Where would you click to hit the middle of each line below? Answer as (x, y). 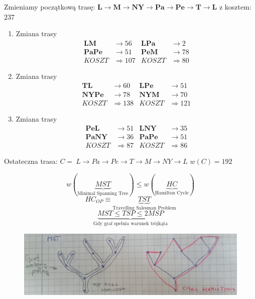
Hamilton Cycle (172, 193)
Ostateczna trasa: (31, 161)
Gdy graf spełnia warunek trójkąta (131, 224)
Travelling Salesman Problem (144, 208)
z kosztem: (235, 7)
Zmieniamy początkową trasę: (50, 7)
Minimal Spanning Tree (103, 194)
